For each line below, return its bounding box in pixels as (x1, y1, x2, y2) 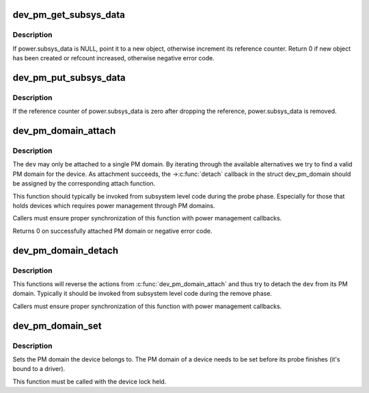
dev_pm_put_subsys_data (12, 72, 126, 84)
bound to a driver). (12, 365, 66, 373)
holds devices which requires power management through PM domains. (12, 202, 215, 210)
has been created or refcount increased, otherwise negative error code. (12, 54, 215, 62)
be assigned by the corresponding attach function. (12, 179, 156, 188)
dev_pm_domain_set (12, 320, 102, 331)
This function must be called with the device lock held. (12, 377, 167, 385)
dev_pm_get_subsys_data (12, 9, 126, 21)
